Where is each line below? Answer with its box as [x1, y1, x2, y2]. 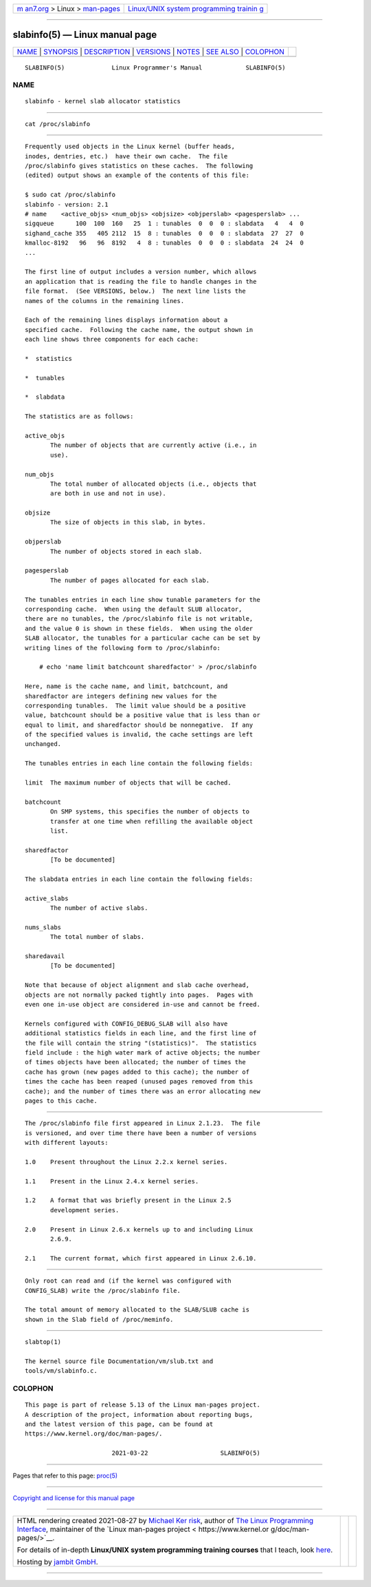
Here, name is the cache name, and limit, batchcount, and [25, 683, 228, 690]
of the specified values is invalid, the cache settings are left [25, 731, 254, 738]
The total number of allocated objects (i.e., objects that [50, 479, 257, 488]
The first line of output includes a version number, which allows [25, 268, 257, 276]
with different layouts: [25, 1139, 109, 1147]
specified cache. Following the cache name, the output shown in [25, 326, 254, 333]
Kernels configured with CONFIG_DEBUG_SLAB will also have [25, 1019, 228, 1028]
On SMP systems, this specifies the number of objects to [50, 808, 250, 816]
